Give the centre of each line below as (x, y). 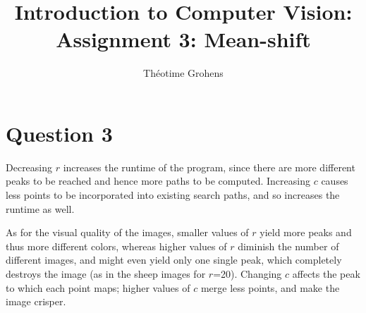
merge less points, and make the (270, 287)
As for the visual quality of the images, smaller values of (127, 232)
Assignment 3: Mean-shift (183, 39)
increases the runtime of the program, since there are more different (209, 167)
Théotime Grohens (183, 73)
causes (335, 181)
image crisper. (36, 301)
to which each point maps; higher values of (98, 287)
